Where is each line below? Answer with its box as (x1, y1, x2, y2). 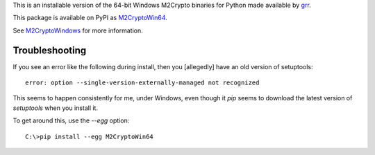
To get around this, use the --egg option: (12, 116, 130, 125)
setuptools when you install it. (12, 104, 99, 112)
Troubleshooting (12, 44, 87, 56)
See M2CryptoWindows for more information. (12, 26, 143, 35)
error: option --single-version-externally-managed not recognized (25, 79, 260, 86)
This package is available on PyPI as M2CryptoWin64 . (12, 14, 168, 22)
